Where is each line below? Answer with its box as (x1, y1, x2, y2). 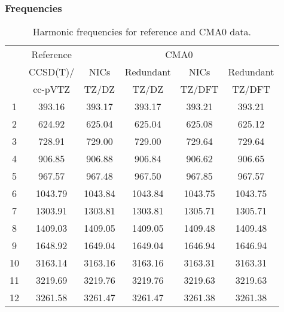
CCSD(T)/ (29, 65, 75, 79)
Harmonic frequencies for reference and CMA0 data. (32, 25, 251, 39)
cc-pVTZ (33, 82, 71, 96)
